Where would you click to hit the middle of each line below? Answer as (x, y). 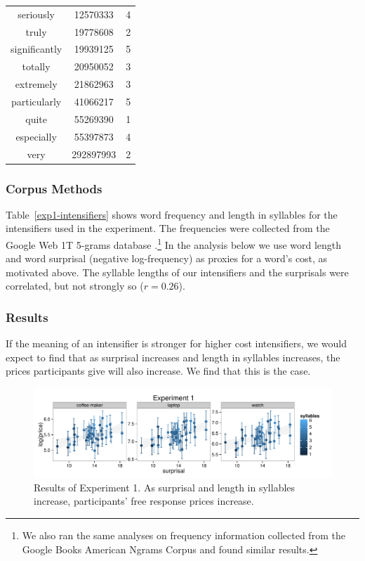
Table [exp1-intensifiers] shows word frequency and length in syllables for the (172, 214)
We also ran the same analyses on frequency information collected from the (184, 535)
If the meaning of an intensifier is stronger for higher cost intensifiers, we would (177, 343)
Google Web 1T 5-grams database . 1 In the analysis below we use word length (174, 244)
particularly (36, 101)
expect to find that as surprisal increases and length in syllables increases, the (173, 357)
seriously (36, 14)
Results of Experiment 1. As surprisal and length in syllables (165, 487)
